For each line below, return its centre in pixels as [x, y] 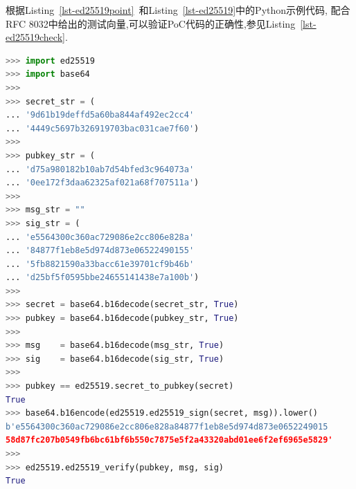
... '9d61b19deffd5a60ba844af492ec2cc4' [100, 115]
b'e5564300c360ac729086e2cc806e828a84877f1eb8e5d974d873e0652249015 [167, 426]
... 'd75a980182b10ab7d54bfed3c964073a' [100, 169]
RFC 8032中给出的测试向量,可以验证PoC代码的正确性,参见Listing [151, 23]
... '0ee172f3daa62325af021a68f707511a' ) [103, 183]
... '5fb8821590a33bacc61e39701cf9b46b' [100, 264]
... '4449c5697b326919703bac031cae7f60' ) [103, 128]
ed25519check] [35, 37]
